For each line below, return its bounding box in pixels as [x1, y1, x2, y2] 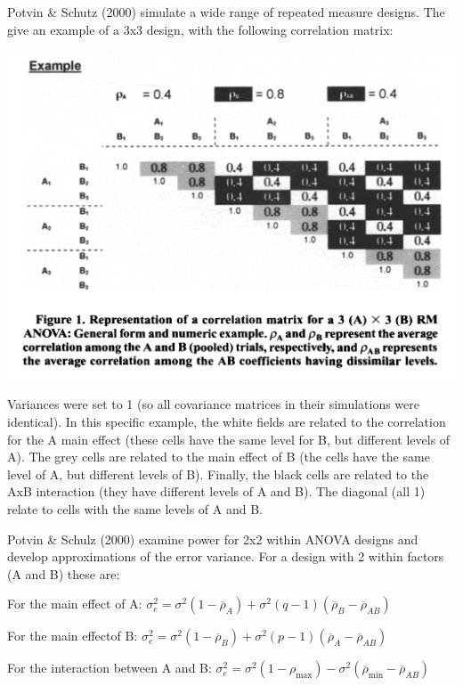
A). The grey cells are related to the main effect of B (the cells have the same [7, 447, 430, 466]
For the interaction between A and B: [7, 658, 212, 677]
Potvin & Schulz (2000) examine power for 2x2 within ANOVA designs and [7, 529, 418, 548]
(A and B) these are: [7, 564, 120, 583]
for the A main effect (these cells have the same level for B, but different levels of [7, 429, 451, 448]
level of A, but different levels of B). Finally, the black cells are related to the [7, 464, 429, 483]
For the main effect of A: [7, 594, 142, 613]
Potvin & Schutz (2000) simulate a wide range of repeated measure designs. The [7, 3, 445, 20]
